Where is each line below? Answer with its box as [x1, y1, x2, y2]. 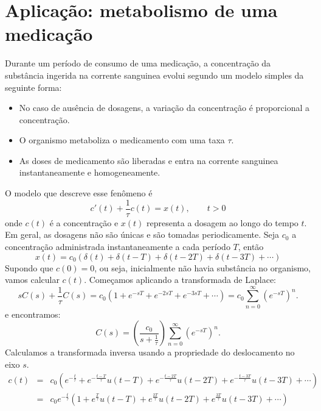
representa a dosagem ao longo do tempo [146, 216, 299, 229]
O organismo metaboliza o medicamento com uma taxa [19, 134, 225, 146]
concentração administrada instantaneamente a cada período [5, 240, 230, 252]
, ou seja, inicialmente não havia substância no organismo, [94, 261, 311, 274]
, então [238, 240, 264, 252]
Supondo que [5, 261, 53, 274]
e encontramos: [5, 307, 61, 320]
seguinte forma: [5, 80, 62, 93]
